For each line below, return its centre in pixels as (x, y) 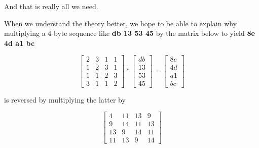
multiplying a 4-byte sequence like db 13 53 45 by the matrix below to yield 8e (129, 33)
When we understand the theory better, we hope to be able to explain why (121, 23)
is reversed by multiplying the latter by (65, 99)
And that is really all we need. (51, 6)
